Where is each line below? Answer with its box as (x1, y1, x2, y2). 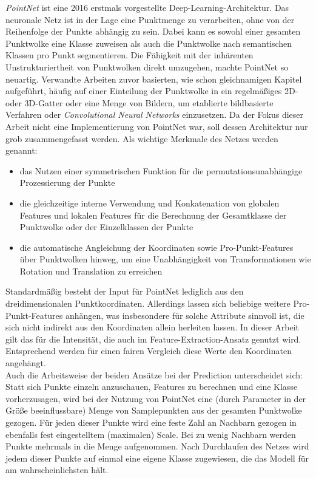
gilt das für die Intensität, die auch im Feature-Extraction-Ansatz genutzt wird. (5, 332, 301, 345)
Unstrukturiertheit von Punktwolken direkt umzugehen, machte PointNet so (5, 60, 289, 73)
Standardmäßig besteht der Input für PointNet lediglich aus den (5, 285, 244, 298)
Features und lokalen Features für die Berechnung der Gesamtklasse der (19, 208, 287, 221)
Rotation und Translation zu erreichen (19, 264, 163, 277)
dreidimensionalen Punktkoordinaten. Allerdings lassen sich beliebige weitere (5, 297, 291, 310)
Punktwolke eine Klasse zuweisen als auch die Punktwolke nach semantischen (5, 36, 292, 49)
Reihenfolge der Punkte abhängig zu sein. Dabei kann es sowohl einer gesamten (5, 25, 301, 38)
